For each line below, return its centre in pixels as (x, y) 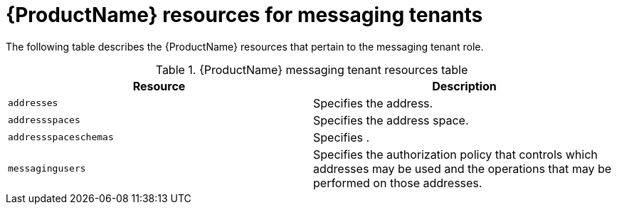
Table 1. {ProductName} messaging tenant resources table (312, 69)
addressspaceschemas (61, 137)
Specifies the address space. (391, 120)
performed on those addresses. (398, 183)
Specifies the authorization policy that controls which (455, 154)
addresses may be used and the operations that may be (463, 168)
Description (464, 86)
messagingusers (47, 169)
